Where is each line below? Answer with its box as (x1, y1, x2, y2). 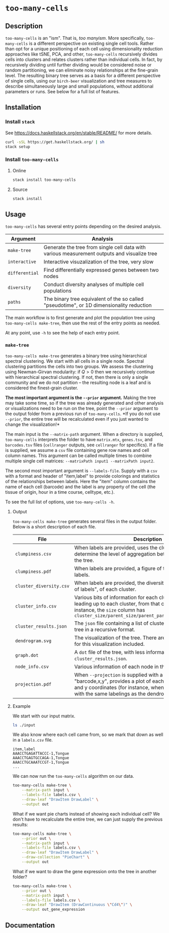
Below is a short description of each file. (12, 523, 97, 529)
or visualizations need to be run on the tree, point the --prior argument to (5, 405, 158, 411)
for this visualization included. (74, 640, 145, 647)
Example (12, 703, 31, 709)
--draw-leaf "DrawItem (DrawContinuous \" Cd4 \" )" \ (22, 902, 132, 907)
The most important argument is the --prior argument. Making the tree (5, 394, 156, 401)
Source (12, 186, 28, 192)
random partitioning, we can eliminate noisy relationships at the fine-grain (5, 67, 158, 73)
